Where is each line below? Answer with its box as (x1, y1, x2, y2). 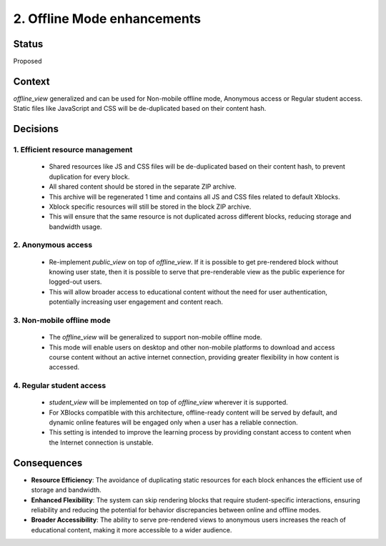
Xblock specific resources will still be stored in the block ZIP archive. (49, 202, 252, 211)
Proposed (13, 57, 42, 66)
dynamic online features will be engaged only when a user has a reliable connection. (49, 418, 298, 427)
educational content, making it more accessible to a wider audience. (31, 525, 232, 534)
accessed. (49, 363, 80, 372)
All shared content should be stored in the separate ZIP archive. (49, 182, 237, 191)
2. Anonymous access (13, 240, 93, 250)
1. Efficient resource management (13, 145, 133, 155)
